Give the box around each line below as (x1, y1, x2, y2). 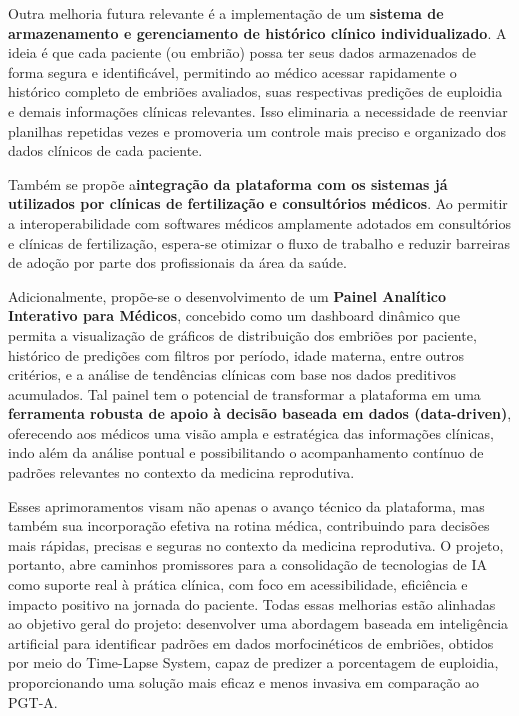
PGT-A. (8, 691, 58, 712)
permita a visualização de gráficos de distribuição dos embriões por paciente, (8, 324, 477, 345)
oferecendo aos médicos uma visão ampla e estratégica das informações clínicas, (8, 422, 494, 443)
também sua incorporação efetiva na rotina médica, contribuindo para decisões (8, 515, 490, 536)
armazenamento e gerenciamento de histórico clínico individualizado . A (8, 22, 507, 43)
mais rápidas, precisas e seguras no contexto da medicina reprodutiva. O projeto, (8, 534, 504, 555)
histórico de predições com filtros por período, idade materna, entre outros (8, 344, 465, 365)
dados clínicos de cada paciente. (8, 140, 203, 161)
